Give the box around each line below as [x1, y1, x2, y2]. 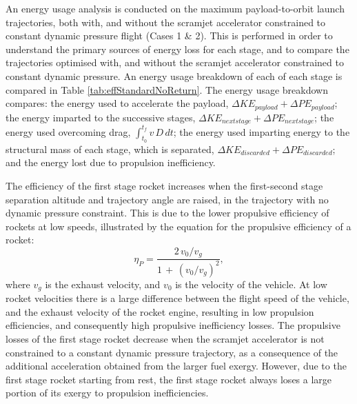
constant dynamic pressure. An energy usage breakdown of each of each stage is [6, 68, 343, 83]
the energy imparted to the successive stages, [6, 110, 196, 124]
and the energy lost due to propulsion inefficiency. [6, 155, 216, 170]
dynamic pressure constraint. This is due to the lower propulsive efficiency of [6, 205, 329, 220]
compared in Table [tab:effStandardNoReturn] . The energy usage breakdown [6, 82, 328, 97]
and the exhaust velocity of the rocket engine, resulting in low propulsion [6, 304, 314, 319]
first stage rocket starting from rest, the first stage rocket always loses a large [6, 372, 332, 386]
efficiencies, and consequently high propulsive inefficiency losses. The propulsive [6, 318, 340, 332]
